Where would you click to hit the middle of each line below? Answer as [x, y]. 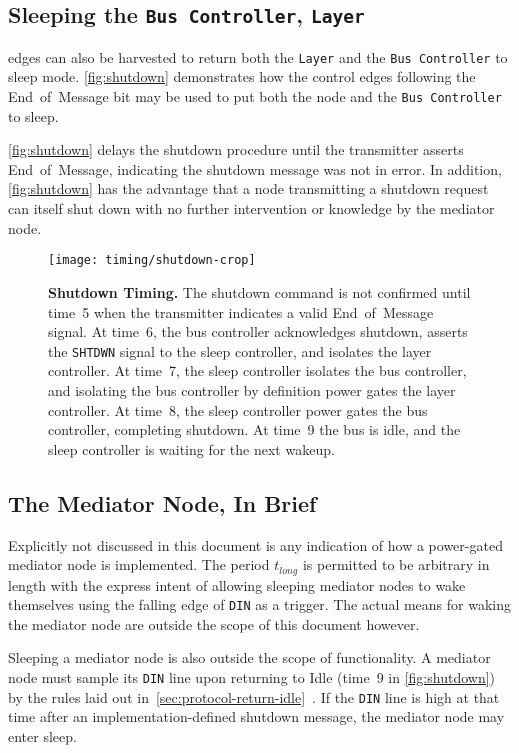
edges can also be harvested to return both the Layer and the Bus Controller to [258, 56]
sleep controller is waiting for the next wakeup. [191, 448]
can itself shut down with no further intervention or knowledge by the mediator [251, 208]
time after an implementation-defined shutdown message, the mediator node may [256, 716]
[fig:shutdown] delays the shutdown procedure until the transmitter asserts [236, 149]
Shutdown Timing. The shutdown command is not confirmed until [259, 291]
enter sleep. [42, 735]
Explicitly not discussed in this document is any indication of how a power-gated [255, 544]
